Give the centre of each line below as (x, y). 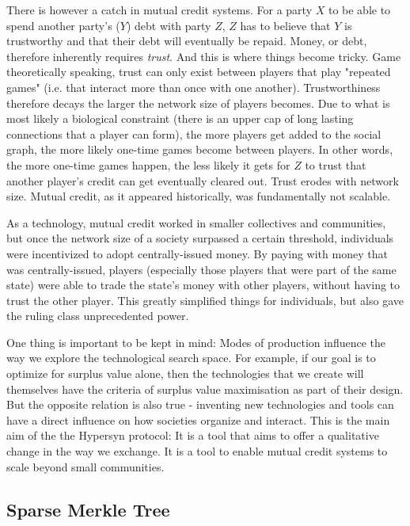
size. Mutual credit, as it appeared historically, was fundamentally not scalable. (199, 196)
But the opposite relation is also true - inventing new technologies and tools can (200, 404)
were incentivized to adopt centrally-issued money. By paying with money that (197, 253)
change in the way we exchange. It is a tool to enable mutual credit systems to (197, 451)
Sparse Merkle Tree (88, 509)
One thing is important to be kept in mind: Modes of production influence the (196, 342)
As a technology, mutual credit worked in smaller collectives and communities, (196, 222)
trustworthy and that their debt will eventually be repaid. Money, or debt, (187, 41)
